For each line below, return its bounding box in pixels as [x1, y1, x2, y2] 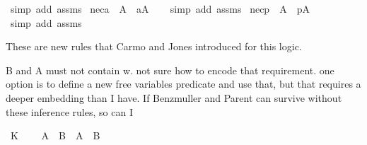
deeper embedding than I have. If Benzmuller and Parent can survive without [6, 90, 342, 105]
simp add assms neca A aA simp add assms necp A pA [10, 1, 310, 16]
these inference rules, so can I [6, 104, 133, 119]
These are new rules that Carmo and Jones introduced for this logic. [6, 39, 302, 54]
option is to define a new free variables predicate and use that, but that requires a [6, 76, 361, 91]
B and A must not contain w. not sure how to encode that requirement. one [6, 62, 334, 77]
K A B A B [10, 128, 100, 143]
